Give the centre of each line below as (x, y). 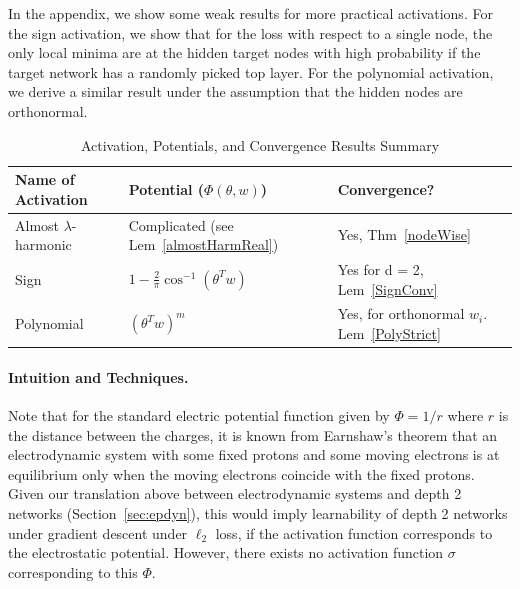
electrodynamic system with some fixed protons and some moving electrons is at (254, 454)
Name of (45, 179)
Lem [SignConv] (387, 288)
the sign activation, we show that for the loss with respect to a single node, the (250, 32)
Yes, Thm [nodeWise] (404, 234)
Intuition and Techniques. (98, 376)
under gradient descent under (98, 532)
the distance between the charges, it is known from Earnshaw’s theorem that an (253, 434)
